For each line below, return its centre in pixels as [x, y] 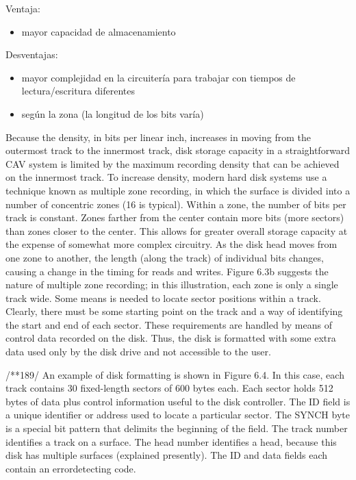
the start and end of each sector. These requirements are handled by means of [169, 324]
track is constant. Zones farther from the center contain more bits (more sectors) [175, 217]
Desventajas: [32, 54]
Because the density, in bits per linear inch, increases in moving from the [158, 137]
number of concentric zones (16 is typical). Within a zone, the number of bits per [176, 204]
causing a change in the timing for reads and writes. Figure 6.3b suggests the [167, 271]
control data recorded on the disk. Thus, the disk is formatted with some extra [171, 338]
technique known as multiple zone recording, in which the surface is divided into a [178, 190]
